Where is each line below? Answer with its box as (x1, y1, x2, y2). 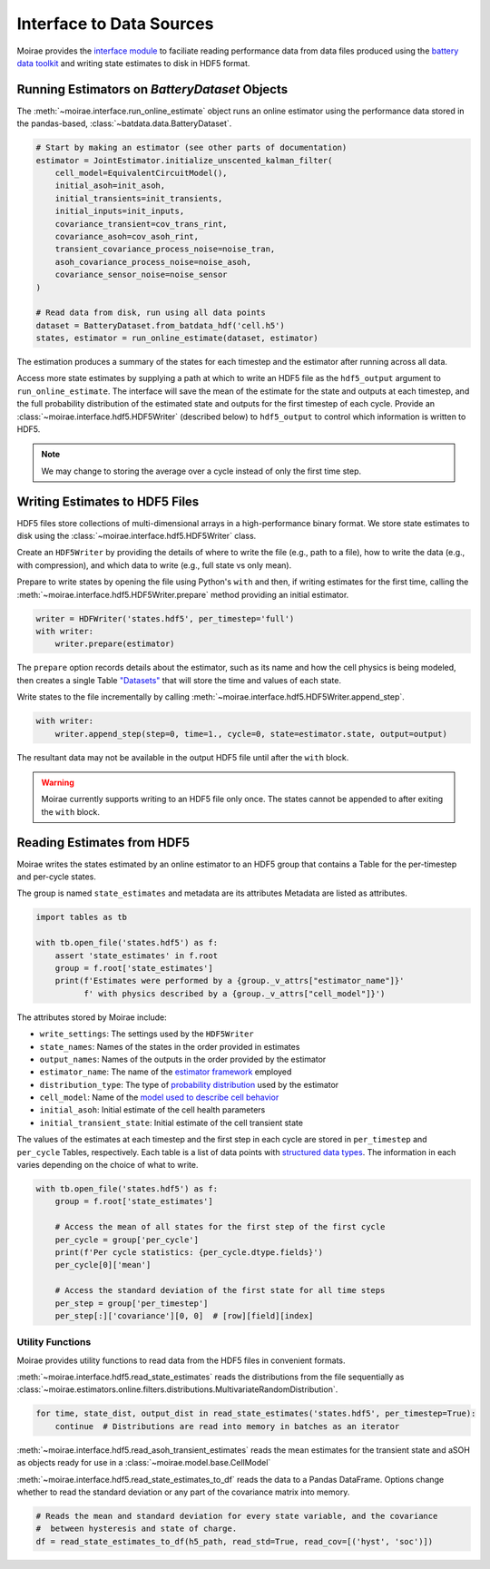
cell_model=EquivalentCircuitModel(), (54, 168, 228, 178)
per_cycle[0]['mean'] (54, 1260, 152, 1270)
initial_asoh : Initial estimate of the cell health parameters (39, 1104, 266, 1115)
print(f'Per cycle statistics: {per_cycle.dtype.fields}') (54, 1247, 324, 1257)
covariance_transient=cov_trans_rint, (54, 219, 228, 229)
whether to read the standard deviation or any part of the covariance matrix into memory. (16, 1486, 350, 1497)
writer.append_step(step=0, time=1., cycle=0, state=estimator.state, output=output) (54, 729, 448, 739)
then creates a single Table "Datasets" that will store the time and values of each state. (16, 674, 342, 685)
